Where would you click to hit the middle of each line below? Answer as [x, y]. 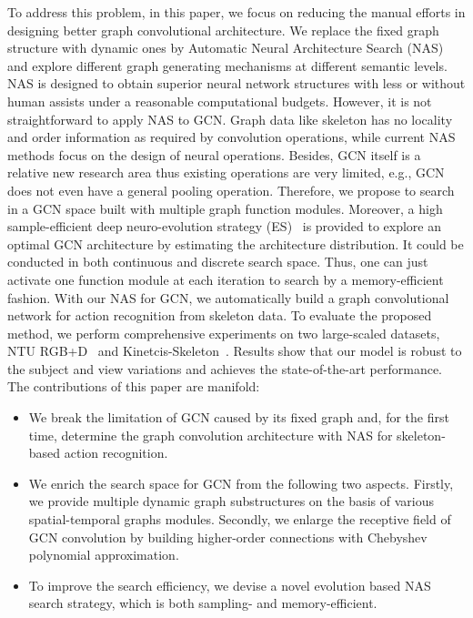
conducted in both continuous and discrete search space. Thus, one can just [218, 262]
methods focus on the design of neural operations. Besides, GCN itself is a [214, 154]
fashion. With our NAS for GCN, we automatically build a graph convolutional [228, 297]
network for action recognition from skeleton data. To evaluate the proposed [220, 315]
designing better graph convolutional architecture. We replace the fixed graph [223, 30]
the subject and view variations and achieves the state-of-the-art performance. [225, 368]
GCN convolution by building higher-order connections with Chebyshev [228, 537]
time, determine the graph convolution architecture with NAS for [211, 435]
